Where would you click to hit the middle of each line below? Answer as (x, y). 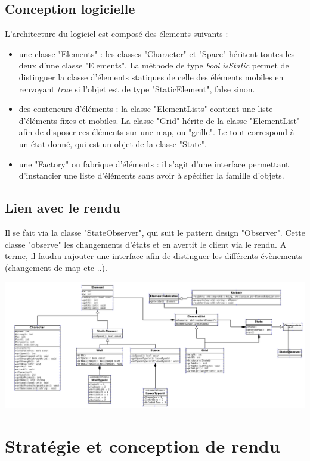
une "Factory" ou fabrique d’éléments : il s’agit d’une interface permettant (154, 163)
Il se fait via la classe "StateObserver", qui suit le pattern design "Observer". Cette (155, 232)
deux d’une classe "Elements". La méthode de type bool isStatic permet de (154, 65)
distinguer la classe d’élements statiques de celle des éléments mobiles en (151, 77)
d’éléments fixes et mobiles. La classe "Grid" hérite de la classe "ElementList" (159, 120)
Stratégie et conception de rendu (142, 445)
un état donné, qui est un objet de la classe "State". (113, 143)
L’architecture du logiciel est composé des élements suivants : (117, 34)
